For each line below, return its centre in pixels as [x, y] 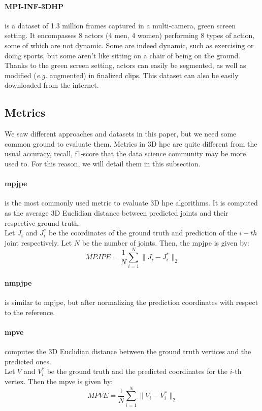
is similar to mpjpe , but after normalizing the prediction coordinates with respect [132, 302]
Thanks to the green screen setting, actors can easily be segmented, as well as [125, 65]
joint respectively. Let [38, 242]
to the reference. [30, 312]
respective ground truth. [42, 222]
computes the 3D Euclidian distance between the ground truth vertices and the [128, 351]
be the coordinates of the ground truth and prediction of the [143, 233]
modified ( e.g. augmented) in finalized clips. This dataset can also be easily [122, 75]
